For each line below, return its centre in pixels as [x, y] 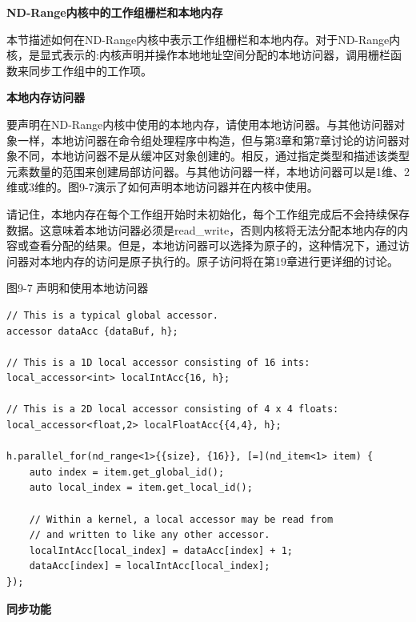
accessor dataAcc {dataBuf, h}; [92, 331]
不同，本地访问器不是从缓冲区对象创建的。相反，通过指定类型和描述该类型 [213, 156]
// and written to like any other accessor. [150, 535]
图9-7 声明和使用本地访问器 [78, 288]
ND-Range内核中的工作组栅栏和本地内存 [115, 12]
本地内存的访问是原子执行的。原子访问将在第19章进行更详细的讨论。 [219, 261]
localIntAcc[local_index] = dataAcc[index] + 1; [161, 550]
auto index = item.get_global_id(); [127, 472]
